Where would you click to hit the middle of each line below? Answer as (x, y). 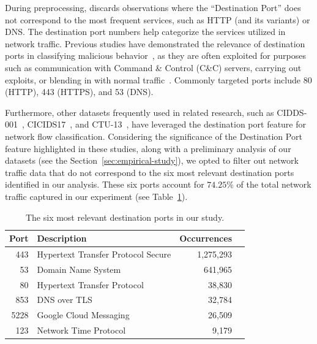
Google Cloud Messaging (83, 315)
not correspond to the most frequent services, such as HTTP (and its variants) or (158, 19)
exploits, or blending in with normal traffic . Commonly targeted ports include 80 (158, 79)
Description (62, 238)
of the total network (274, 184)
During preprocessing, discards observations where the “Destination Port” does (153, 7)
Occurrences (206, 238)
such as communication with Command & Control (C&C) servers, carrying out (153, 67)
